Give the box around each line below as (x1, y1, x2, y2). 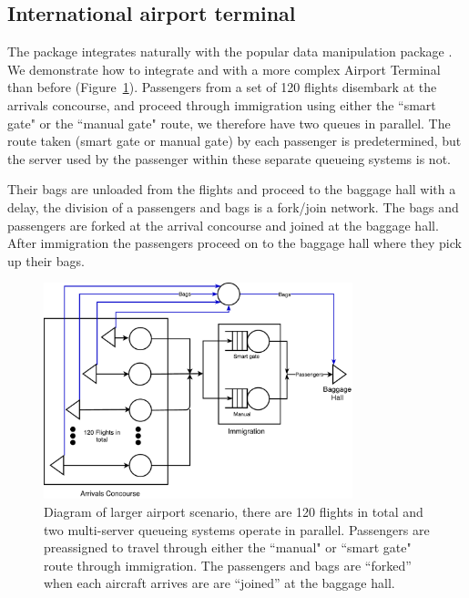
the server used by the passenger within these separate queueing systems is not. (7, 149, 451, 168)
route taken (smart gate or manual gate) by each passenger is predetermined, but (7, 131, 462, 150)
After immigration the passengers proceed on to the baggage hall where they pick (7, 233, 462, 253)
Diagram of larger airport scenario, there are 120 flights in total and (44, 502, 423, 521)
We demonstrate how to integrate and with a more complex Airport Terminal (7, 59, 441, 78)
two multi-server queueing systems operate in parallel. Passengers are (44, 520, 430, 539)
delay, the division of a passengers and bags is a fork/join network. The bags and (7, 197, 459, 216)
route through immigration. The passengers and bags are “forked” (44, 555, 412, 574)
